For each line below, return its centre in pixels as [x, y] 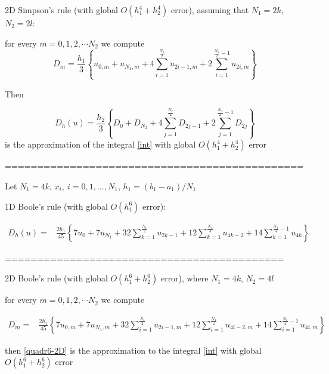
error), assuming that [210, 10]
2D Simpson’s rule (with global [61, 10]
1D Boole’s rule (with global [56, 206]
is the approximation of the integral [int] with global [100, 144]
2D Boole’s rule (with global [56, 278]
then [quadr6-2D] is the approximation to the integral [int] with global [133, 350]
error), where [184, 278]
